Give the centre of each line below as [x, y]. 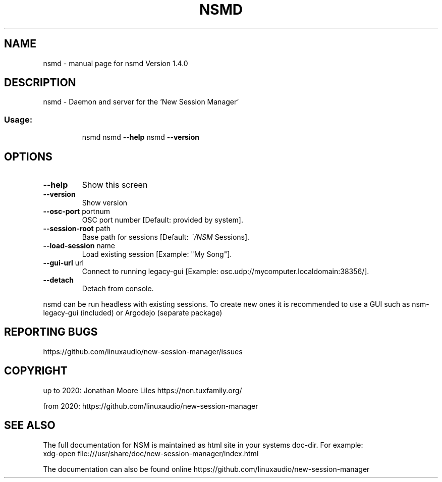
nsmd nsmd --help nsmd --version [141, 137]
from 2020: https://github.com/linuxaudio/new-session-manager [151, 406]
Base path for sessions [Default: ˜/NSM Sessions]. [166, 237]
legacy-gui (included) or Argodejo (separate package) [133, 313]
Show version [105, 203]
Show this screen [115, 185]
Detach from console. [118, 289]
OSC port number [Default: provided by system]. [162, 220]
